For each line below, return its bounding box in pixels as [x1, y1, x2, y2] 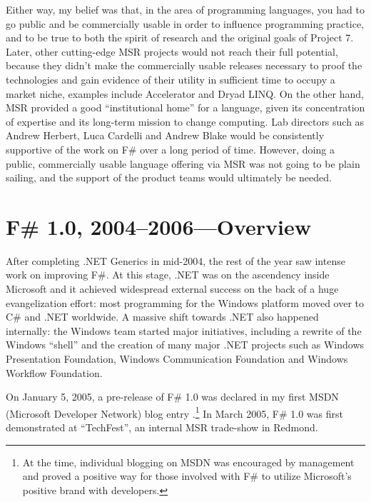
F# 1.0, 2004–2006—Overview [6, 211, 311, 241]
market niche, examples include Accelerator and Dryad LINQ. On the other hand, [6, 86, 364, 101]
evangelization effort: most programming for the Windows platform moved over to [6, 295, 365, 310]
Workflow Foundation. [6, 365, 103, 380]
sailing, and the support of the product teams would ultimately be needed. [6, 170, 332, 185]
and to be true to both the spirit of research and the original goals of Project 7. [6, 30, 354, 45]
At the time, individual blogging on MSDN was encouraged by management [22, 454, 355, 469]
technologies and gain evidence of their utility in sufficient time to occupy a [6, 71, 335, 86]
